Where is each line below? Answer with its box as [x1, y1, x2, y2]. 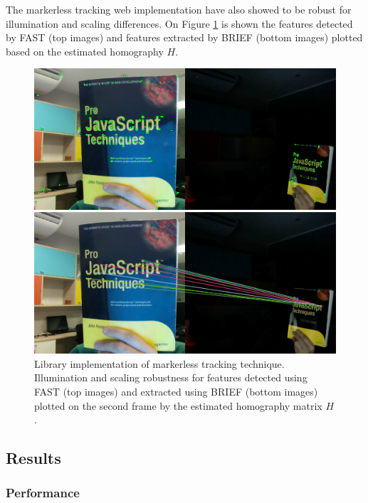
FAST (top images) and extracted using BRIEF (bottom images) [34, 383, 318, 398]
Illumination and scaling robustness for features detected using [34, 370, 307, 385]
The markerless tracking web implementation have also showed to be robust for [6, 2, 352, 16]
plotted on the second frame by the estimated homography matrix [34, 398, 322, 413]
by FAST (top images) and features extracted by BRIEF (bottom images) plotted [6, 30, 363, 45]
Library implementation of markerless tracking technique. [34, 356, 285, 371]
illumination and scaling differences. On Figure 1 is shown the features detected [6, 16, 353, 31]
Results [6, 447, 61, 469]
